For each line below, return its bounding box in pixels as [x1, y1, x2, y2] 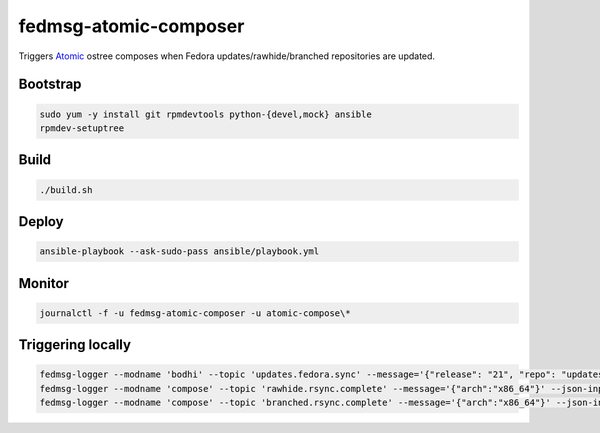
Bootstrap [18, 76, 82, 93]
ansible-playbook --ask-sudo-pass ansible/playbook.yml [39, 246, 320, 257]
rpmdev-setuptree [39, 122, 125, 134]
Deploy [18, 213, 64, 230]
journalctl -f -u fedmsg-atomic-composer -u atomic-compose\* [39, 307, 351, 319]
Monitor [18, 275, 70, 292]
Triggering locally [18, 336, 132, 354]
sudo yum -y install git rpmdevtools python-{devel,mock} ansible [39, 108, 372, 120]
